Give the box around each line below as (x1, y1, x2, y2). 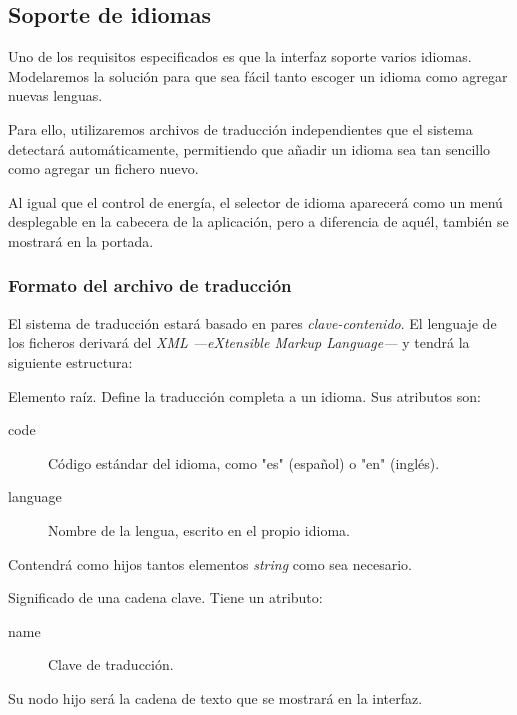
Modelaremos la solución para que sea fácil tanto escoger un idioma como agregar (8, 65, 508, 86)
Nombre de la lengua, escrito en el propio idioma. (48, 519, 350, 540)
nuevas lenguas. (8, 85, 103, 106)
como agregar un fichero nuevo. (8, 158, 199, 179)
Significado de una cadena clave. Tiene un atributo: (8, 587, 323, 608)
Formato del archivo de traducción (8, 273, 292, 298)
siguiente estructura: (8, 351, 133, 372)
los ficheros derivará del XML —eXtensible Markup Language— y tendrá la (8, 332, 470, 353)
